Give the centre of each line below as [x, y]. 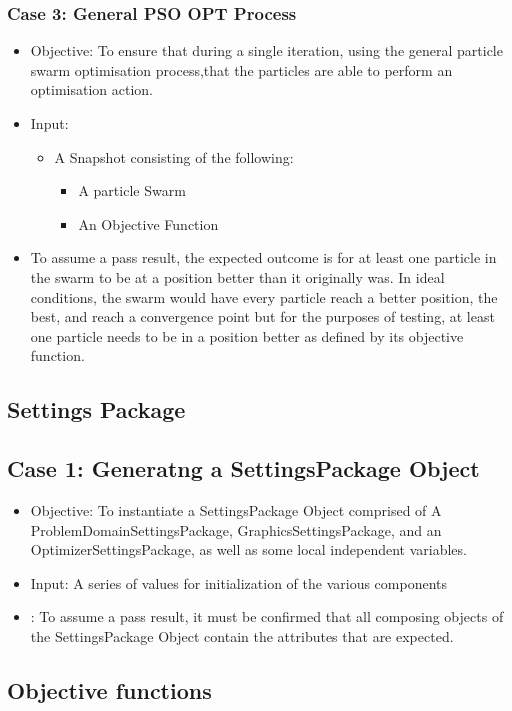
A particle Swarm [132, 190]
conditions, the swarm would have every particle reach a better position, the [264, 296]
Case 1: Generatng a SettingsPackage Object [243, 468]
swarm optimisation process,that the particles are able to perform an [241, 69]
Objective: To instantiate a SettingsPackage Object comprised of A [236, 509]
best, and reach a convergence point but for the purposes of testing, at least [262, 316]
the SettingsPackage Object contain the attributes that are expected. [242, 635]
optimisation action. [92, 89]
